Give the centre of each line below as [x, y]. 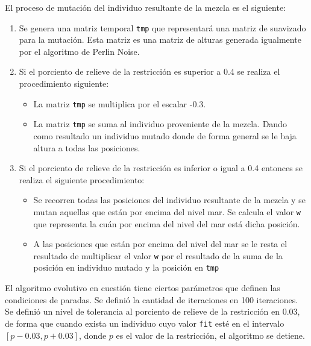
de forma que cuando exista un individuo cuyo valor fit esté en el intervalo [145, 323]
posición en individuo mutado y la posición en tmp [126, 267]
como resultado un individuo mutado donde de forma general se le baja [165, 135]
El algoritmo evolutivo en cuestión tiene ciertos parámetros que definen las [143, 288]
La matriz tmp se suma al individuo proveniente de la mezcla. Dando [160, 124]
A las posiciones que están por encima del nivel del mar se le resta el [160, 244]
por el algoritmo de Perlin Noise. [79, 51]
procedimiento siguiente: [64, 83]
